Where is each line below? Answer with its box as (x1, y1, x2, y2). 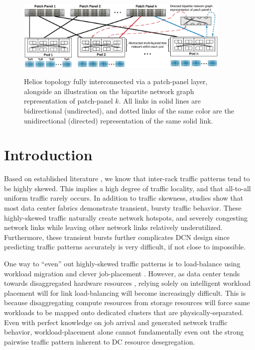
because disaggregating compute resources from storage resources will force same (4, 297, 250, 308)
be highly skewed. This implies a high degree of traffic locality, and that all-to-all (4, 183, 251, 193)
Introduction (4, 144, 93, 165)
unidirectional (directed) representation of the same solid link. (24, 115, 213, 125)
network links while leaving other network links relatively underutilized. (4, 222, 223, 233)
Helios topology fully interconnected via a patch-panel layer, (24, 76, 208, 87)
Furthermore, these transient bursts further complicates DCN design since (4, 232, 230, 242)
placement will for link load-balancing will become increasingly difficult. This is (4, 287, 246, 298)
